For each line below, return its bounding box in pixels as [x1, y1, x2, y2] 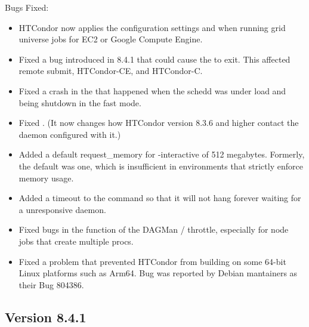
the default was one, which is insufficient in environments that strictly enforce [18, 159, 303, 172]
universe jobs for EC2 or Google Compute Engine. [18, 33, 203, 45]
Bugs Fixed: [5, 1, 49, 13]
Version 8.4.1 [5, 307, 86, 326]
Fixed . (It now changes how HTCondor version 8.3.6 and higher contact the [18, 116, 299, 129]
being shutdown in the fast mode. [18, 96, 141, 109]
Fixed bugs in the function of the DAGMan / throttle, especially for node [18, 223, 289, 236]
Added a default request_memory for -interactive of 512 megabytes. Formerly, [18, 148, 305, 161]
